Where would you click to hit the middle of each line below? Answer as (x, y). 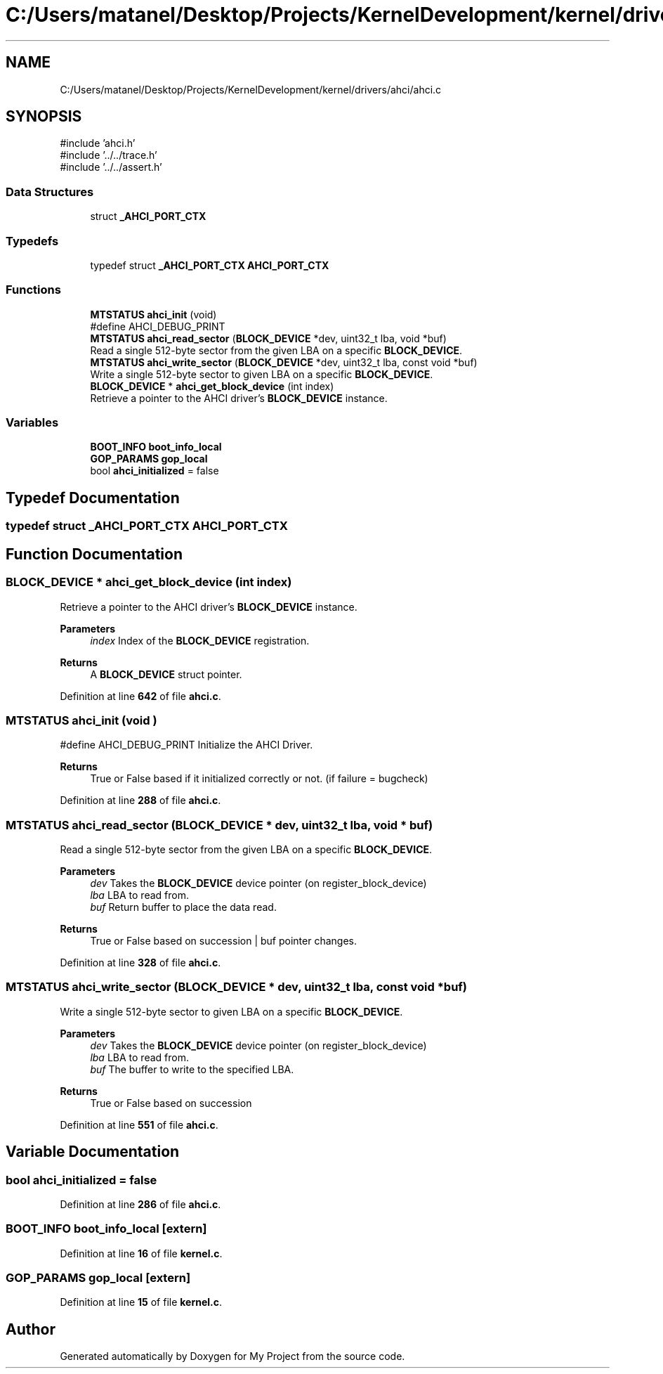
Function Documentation (94, 554)
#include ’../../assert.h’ (111, 167)
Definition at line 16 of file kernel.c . (141, 1253)
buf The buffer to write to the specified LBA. (192, 1069)
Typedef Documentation (93, 498)
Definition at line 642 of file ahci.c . (140, 696)
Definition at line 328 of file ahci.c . (140, 963)
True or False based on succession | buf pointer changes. (223, 941)
